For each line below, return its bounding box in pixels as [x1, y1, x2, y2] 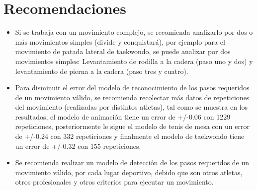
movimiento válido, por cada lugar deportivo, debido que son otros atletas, [15, 167, 243, 177]
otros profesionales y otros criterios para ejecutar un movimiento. [15, 177, 214, 187]
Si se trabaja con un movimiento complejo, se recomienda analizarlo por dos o [15, 27, 253, 37]
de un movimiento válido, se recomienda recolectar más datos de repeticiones [15, 92, 250, 102]
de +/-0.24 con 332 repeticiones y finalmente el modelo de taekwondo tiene [15, 131, 245, 141]
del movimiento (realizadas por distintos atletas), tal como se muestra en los [15, 102, 248, 112]
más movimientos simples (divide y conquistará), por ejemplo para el [15, 36, 225, 47]
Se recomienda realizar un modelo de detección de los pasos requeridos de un [15, 157, 250, 168]
